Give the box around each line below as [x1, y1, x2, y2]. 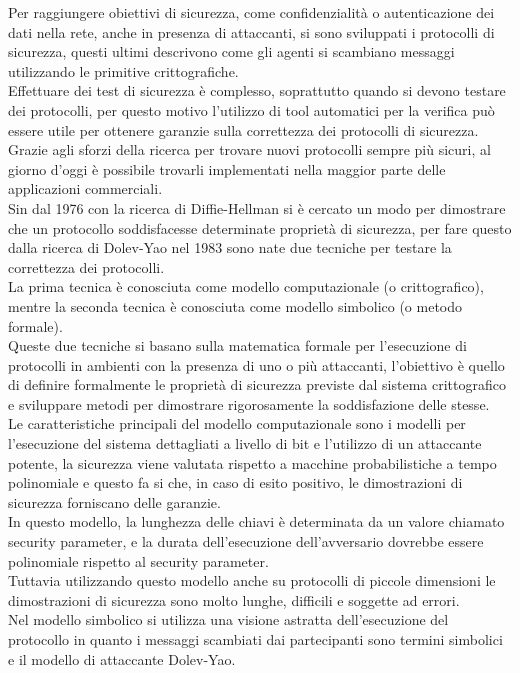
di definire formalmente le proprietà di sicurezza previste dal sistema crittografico [8, 374, 506, 395]
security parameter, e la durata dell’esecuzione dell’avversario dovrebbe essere [8, 531, 484, 552]
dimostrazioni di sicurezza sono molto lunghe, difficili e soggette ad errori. [8, 589, 460, 610]
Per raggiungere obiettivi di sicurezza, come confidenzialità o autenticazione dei [8, 2, 495, 22]
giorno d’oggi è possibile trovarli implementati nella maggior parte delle [8, 158, 446, 179]
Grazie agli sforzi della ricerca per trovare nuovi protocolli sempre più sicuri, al [8, 139, 491, 160]
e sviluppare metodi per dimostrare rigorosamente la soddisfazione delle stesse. [8, 393, 490, 414]
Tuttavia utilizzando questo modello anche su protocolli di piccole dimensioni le [8, 570, 496, 591]
